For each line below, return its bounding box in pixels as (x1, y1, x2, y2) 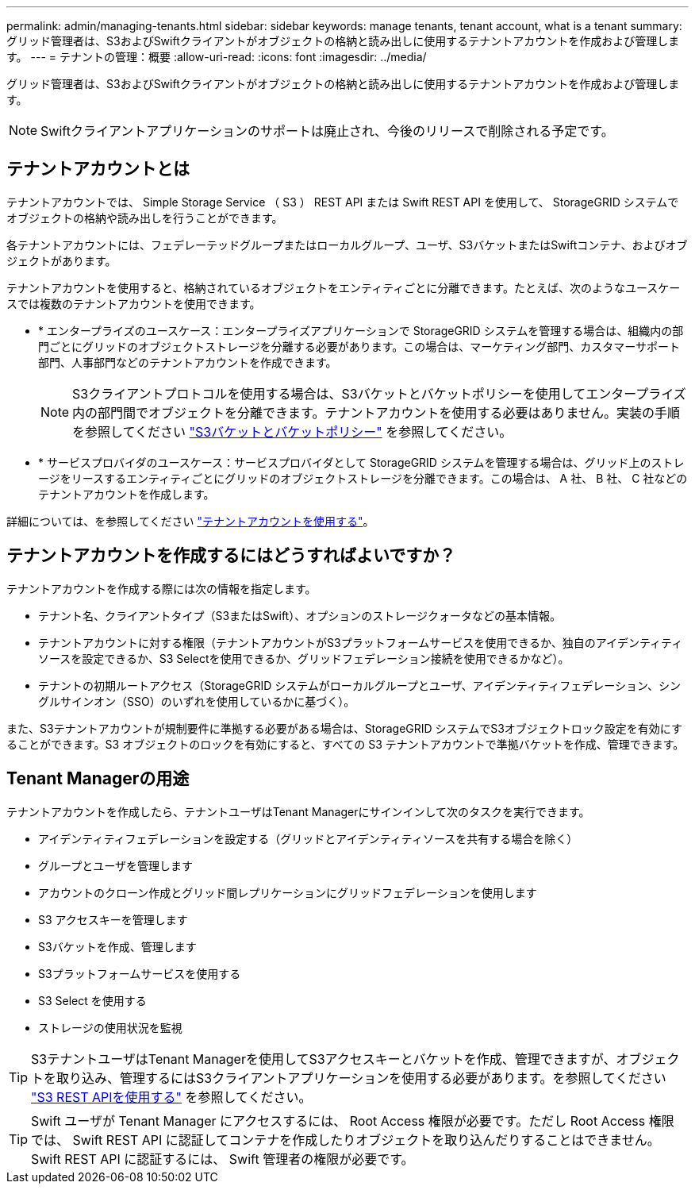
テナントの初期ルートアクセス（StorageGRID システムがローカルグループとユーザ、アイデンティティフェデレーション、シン (38, 678, 682, 692)
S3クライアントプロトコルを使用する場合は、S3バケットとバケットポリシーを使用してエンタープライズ (72, 385, 686, 402)
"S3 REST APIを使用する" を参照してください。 (31, 1088, 312, 1105)
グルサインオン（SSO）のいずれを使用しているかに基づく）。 (38, 694, 355, 708)
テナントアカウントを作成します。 (38, 487, 215, 501)
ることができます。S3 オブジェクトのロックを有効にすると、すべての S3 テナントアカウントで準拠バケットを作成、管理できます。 (6, 737, 685, 751)
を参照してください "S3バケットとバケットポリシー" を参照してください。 (72, 423, 513, 440)
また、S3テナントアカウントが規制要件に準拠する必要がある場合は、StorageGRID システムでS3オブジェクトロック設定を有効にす (6, 721, 682, 735)
